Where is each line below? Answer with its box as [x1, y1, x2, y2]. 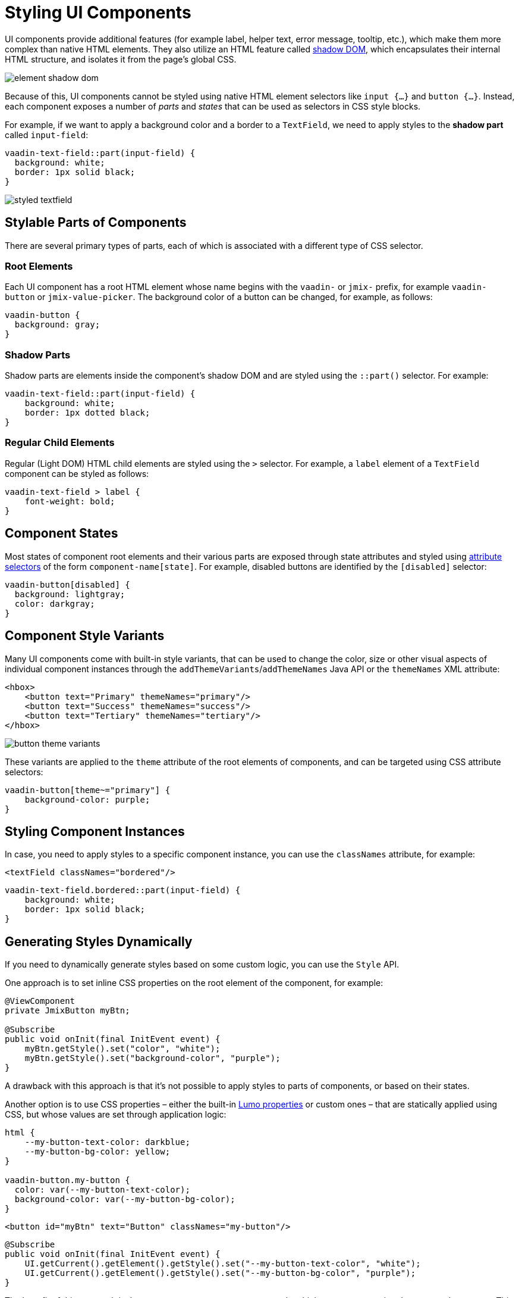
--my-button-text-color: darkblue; [24, 1137, 190, 1147]
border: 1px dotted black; [24, 408, 150, 418]
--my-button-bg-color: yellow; [24, 1147, 171, 1157]
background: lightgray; [14, 589, 125, 599]
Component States [5, 526, 118, 541]
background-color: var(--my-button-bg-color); [14, 1194, 235, 1205]
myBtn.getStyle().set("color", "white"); [24, 1044, 221, 1054]
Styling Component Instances [5, 823, 185, 839]
